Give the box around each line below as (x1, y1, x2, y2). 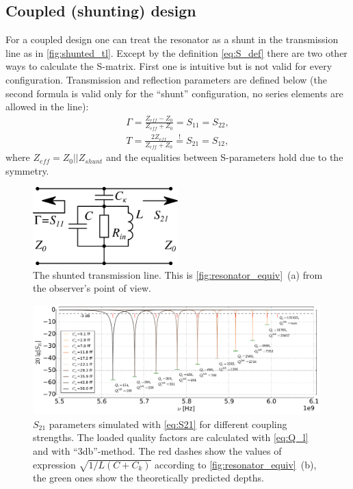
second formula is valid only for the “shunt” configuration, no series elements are (5, 86, 343, 100)
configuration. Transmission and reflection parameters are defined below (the (5, 72, 327, 86)
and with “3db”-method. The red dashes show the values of (33, 443, 282, 457)
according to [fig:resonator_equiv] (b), (154, 457, 317, 471)
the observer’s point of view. (33, 281, 151, 295)
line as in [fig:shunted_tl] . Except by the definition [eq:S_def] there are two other (5, 45, 348, 60)
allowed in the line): (5, 99, 89, 114)
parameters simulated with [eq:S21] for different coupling (49, 416, 287, 431)
